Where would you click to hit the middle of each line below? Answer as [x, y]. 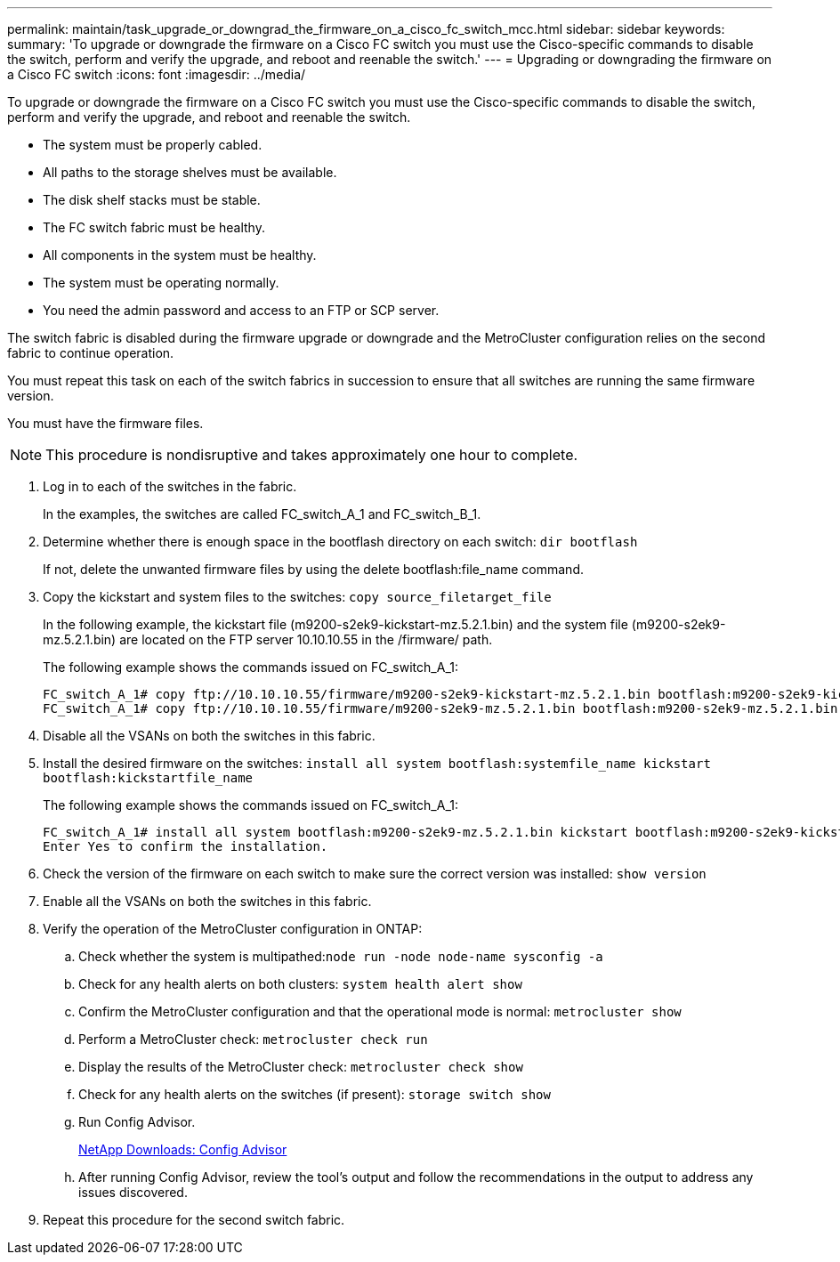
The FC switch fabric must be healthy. [154, 227]
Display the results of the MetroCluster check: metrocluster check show [301, 1067]
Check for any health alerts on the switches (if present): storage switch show [315, 1094]
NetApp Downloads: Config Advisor [183, 1149]
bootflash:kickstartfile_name [148, 778]
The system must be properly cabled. [153, 145]
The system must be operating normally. [161, 283]
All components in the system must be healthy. [180, 255]
